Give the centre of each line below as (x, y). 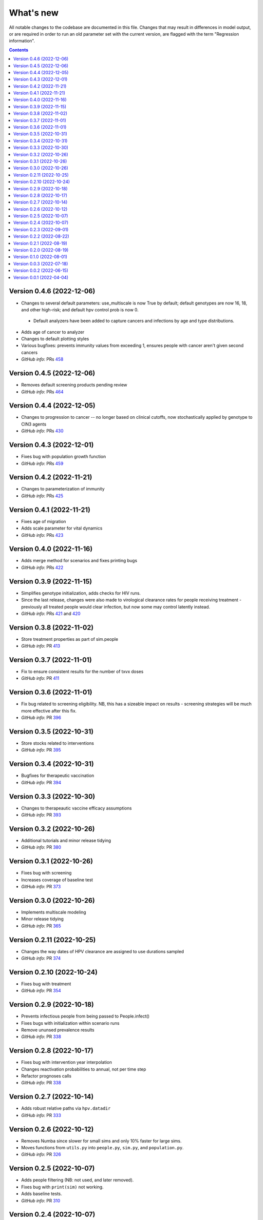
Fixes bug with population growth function (64, 457)
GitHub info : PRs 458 (42, 359)
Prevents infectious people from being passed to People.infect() (85, 1016)
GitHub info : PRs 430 (42, 431)
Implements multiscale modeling (54, 912)
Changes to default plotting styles (55, 339)
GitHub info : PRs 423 (42, 535)
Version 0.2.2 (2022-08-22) (41, 236)
